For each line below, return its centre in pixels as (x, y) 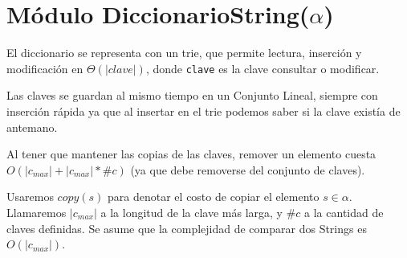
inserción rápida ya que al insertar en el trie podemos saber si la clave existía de (203, 111)
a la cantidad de (344, 212)
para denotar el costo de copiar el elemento (214, 197)
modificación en (45, 68)
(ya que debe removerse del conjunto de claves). (248, 169)
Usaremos (30, 197)
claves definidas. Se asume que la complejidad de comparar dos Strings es (187, 228)
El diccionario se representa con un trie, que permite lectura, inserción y (184, 53)
